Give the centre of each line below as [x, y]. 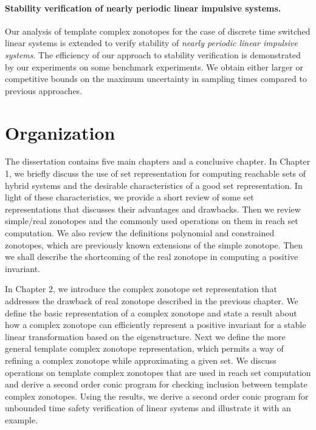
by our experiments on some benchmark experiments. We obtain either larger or [154, 67]
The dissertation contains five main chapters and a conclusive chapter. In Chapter [158, 161]
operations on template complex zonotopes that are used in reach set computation [158, 372]
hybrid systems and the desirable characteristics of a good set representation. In [154, 185]
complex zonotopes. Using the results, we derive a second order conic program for [157, 396]
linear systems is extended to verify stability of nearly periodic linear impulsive [151, 43]
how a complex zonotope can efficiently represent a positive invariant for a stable [156, 325]
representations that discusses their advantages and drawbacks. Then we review [153, 209]
